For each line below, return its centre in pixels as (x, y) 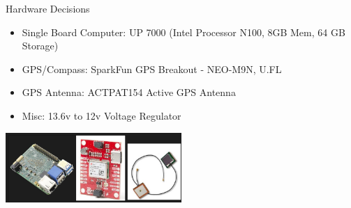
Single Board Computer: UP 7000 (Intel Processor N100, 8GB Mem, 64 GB (184, 32)
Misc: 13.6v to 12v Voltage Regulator (102, 115)
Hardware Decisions (48, 8)
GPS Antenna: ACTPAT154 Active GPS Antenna (129, 92)
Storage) (40, 46)
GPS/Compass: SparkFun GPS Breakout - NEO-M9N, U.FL (152, 69)
